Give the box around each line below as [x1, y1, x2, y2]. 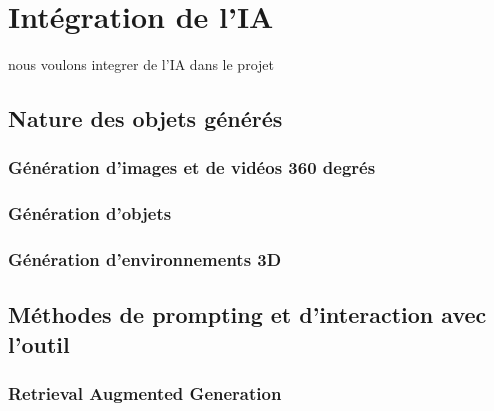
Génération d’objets [8, 201, 172, 226]
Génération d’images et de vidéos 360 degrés [8, 155, 376, 180]
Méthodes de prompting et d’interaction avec [8, 299, 487, 330]
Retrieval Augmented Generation [8, 381, 282, 406]
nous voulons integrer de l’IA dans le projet [8, 54, 274, 75]
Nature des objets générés [8, 103, 283, 134]
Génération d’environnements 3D [8, 247, 282, 272]
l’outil [8, 328, 70, 359]
